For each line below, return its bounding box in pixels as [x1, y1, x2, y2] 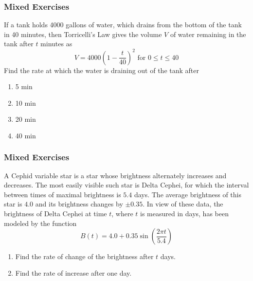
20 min [15, 114, 36, 124]
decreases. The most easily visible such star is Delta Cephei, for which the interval [4, 180, 249, 190]
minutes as [40, 38, 72, 49]
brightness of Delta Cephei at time [4, 208, 107, 219]
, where [111, 208, 133, 219]
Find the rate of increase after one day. [15, 267, 132, 278]
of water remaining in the [170, 29, 246, 39]
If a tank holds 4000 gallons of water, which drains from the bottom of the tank [4, 19, 242, 30]
